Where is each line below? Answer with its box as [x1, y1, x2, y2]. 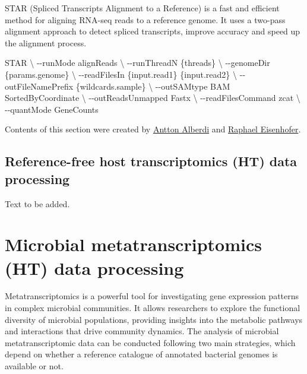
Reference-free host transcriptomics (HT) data [5, 152, 297, 170]
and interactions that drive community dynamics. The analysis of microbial [5, 325, 279, 337]
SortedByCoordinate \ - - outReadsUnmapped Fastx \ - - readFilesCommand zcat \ [5, 91, 300, 104]
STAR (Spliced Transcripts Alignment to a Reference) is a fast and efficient [5, 2, 280, 14]
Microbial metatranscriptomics [5, 232, 262, 256]
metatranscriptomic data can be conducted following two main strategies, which [5, 336, 296, 348]
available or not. [5, 360, 64, 372]
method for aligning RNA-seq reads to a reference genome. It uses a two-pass [5, 13, 286, 26]
